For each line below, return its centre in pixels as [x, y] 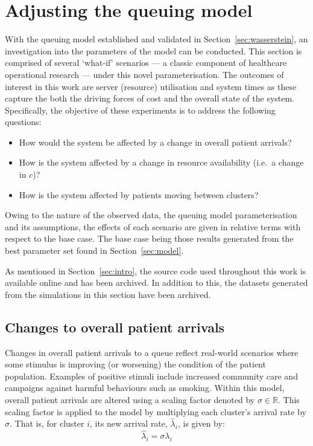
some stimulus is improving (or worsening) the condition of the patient [135, 364]
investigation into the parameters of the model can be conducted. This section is [153, 50]
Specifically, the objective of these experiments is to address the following [140, 110]
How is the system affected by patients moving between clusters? [139, 194]
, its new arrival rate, [129, 423]
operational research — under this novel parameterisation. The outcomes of [144, 74]
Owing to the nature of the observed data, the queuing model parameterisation [151, 215]
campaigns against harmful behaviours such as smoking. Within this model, [145, 388]
